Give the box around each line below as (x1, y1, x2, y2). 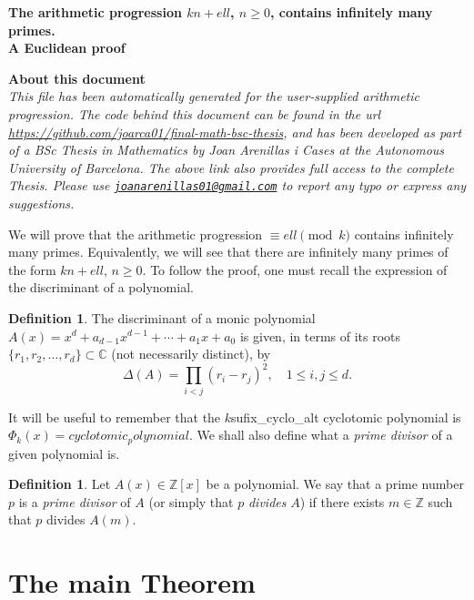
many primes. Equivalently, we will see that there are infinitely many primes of (8, 242, 449, 261)
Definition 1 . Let (8, 474, 111, 493)
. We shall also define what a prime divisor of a (188, 425, 453, 444)
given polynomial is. (8, 443, 120, 463)
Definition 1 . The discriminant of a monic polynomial (8, 308, 316, 327)
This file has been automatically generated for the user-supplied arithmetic (8, 86, 419, 106)
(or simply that (148, 492, 234, 511)
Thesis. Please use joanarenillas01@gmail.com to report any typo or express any (8, 176, 467, 195)
